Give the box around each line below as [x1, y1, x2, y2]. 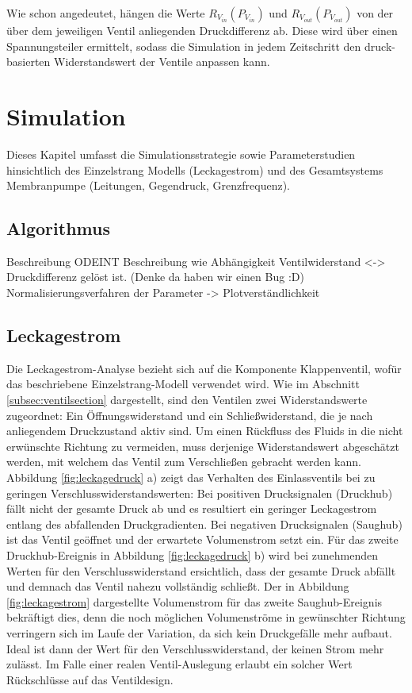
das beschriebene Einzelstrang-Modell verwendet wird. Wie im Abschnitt [6, 375, 360, 392]
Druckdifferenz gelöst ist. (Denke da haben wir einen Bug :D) [6, 268, 304, 285]
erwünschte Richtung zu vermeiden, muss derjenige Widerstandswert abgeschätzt [6, 437, 399, 454]
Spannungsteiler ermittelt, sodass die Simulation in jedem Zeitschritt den [6, 37, 361, 54]
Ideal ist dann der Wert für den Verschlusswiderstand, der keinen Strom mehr [6, 640, 384, 656]
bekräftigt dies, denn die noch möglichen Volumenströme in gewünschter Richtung [6, 609, 406, 626]
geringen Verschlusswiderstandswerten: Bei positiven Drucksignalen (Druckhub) [6, 484, 393, 501]
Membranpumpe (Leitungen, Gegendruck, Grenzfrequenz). [6, 177, 290, 194]
